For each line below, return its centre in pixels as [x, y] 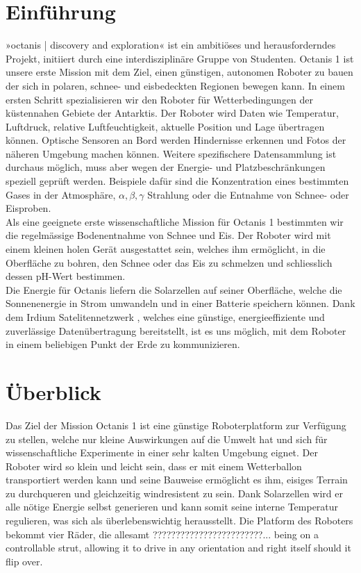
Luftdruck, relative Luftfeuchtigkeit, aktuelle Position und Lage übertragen [165, 126]
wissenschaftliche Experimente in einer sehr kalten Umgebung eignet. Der [162, 452]
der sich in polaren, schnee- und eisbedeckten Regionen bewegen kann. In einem [175, 85]
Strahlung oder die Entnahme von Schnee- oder [248, 194]
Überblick [53, 391]
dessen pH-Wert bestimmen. [66, 276]
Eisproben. [28, 208]
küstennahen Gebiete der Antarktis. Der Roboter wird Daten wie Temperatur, [172, 113]
